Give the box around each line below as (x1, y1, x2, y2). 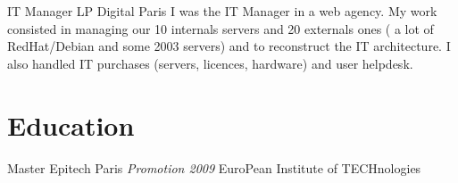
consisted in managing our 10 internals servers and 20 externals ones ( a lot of (7, 19, 434, 37)
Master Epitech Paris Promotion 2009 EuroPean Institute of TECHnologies (7, 158, 421, 177)
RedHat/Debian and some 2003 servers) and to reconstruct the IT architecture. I (7, 37, 451, 55)
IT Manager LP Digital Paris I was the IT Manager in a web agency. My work (7, 2, 437, 20)
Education (7, 106, 135, 143)
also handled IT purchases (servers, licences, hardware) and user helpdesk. (7, 54, 413, 72)
